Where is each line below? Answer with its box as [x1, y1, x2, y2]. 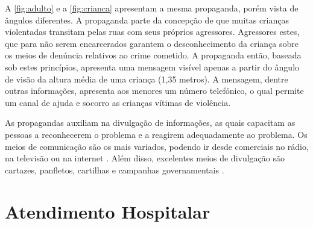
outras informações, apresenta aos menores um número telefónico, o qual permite [5, 84, 304, 97]
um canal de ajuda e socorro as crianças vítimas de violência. [5, 96, 231, 108]
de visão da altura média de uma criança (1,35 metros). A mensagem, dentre [5, 72, 288, 85]
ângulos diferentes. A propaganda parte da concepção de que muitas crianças [5, 13, 289, 26]
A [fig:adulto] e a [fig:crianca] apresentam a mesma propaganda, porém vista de [5, 2, 299, 14]
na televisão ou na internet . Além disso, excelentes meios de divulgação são [5, 152, 285, 164]
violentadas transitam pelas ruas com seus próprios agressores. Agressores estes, [5, 25, 300, 38]
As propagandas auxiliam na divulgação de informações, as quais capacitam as [5, 116, 296, 129]
